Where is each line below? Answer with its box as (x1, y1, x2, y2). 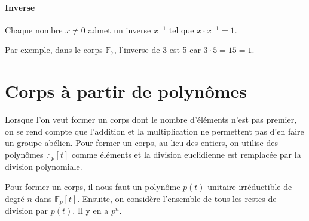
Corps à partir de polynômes (5, 79, 247, 103)
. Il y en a (72, 204, 109, 216)
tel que (169, 23, 194, 36)
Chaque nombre (5, 23, 63, 36)
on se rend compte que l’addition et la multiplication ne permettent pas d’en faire (5, 124, 304, 137)
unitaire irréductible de (207, 180, 292, 192)
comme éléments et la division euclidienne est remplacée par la (71, 148, 301, 160)
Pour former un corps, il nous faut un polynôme (5, 180, 180, 192)
